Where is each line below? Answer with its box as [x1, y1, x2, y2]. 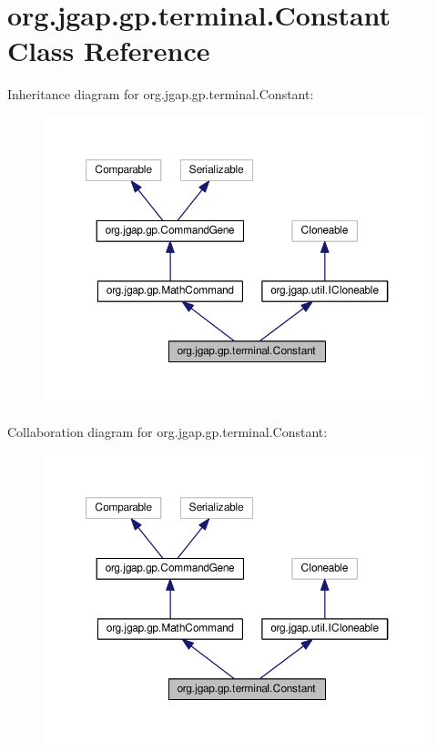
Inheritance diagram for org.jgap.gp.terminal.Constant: [7, 85, 314, 104]
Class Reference [7, 32, 210, 69]
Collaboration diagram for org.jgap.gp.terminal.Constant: [7, 422, 328, 441]
